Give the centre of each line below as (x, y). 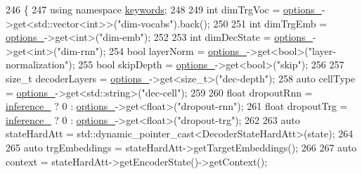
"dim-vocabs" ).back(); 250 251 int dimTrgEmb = (222, 23)
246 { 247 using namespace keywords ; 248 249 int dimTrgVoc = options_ (164, 9)
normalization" (37, 64)
